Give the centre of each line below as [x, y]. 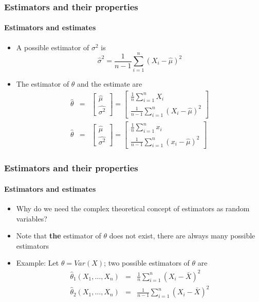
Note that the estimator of [59, 236]
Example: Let [38, 263]
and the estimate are [110, 84]
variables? [32, 218]
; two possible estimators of [147, 263]
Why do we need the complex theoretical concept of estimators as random [133, 208]
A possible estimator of [53, 47]
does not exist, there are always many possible [182, 236]
